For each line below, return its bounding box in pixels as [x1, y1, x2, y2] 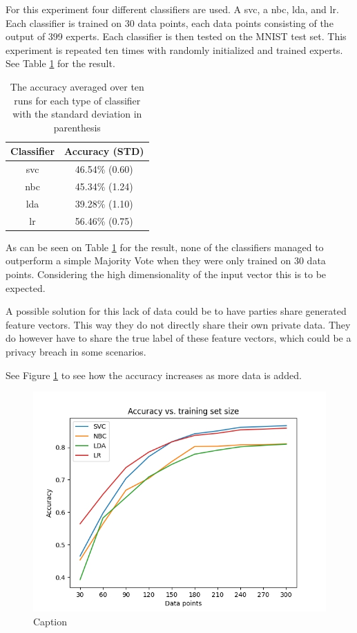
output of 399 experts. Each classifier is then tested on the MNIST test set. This [6, 29, 347, 44]
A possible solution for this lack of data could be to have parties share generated [6, 304, 347, 318]
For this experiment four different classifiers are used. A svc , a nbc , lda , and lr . [6, 2, 339, 16]
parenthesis [53, 120, 101, 134]
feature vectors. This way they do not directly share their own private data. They [6, 317, 351, 331]
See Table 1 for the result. [6, 56, 115, 71]
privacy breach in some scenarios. [6, 344, 146, 358]
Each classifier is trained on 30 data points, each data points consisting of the [6, 15, 334, 30]
